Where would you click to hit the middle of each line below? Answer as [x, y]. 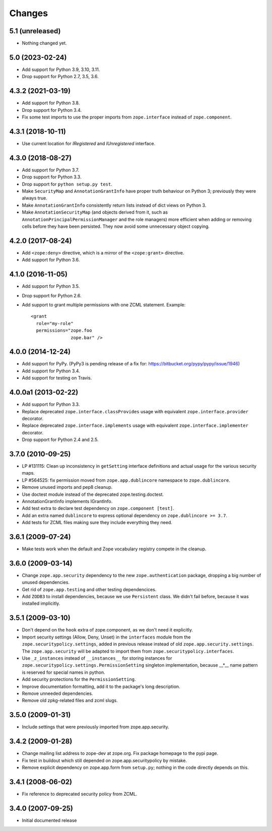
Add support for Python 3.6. [51, 260]
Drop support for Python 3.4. [52, 110]
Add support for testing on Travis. [57, 378]
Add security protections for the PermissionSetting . [79, 679]
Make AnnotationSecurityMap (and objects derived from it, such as [95, 212]
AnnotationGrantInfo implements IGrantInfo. [67, 501]
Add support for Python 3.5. [51, 286]
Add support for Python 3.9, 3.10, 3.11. [61, 69]
